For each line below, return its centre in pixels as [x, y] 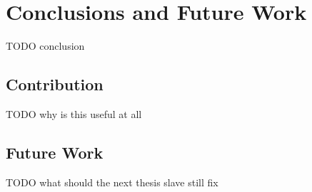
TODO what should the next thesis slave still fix [112, 182]
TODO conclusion [45, 46]
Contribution [55, 84]
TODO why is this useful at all [74, 113]
